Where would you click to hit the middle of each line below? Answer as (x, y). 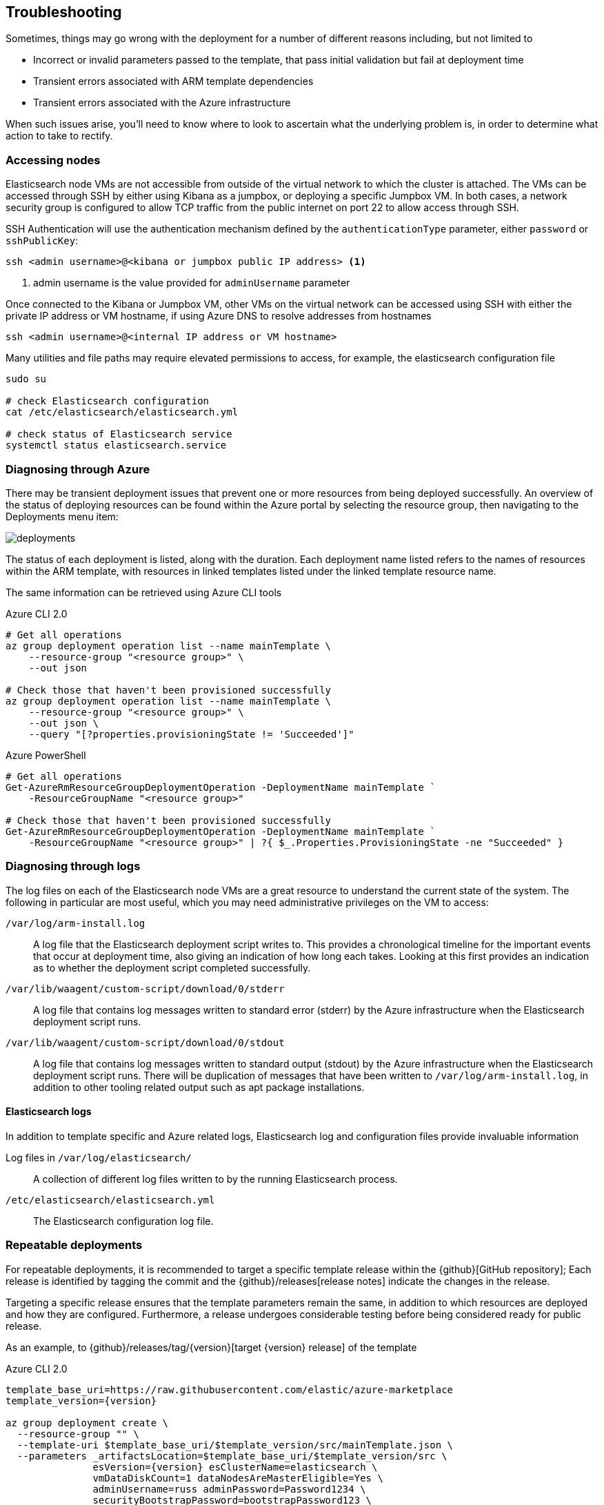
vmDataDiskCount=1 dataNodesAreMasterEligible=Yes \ (238, 1478)
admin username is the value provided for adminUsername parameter (192, 283)
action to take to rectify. (59, 136)
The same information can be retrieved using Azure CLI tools (144, 592)
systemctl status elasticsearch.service (116, 445)
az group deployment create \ (87, 1423)
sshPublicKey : (42, 241)
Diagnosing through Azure (78, 469)
